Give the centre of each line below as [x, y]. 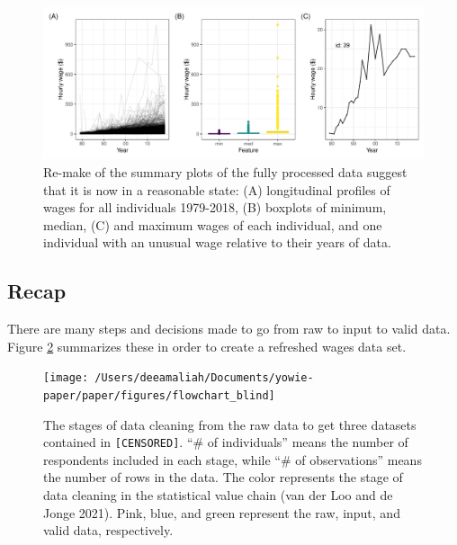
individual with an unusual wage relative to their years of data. [217, 242]
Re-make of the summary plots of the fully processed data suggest [225, 171]
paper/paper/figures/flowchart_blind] [159, 395]
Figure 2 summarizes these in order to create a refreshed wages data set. [207, 346]
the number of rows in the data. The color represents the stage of [223, 477]
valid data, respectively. [108, 530]
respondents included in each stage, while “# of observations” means [233, 459]
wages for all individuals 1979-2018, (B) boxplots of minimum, [215, 207]
